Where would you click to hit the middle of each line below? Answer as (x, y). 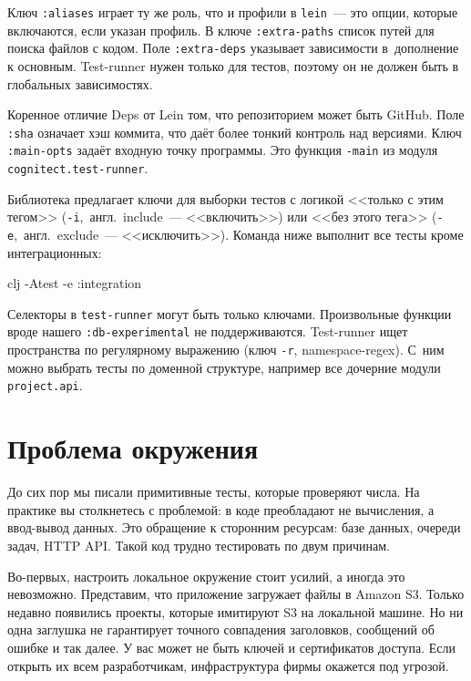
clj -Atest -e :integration (75, 283)
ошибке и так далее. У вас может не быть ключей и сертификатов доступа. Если (232, 647)
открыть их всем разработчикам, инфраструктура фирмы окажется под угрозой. (228, 665)
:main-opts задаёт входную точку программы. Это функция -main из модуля (223, 150)
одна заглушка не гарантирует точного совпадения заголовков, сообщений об (221, 629)
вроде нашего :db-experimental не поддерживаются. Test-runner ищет (208, 331)
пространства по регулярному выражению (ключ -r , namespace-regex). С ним (226, 350)
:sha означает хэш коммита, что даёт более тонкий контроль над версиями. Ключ (235, 132)
